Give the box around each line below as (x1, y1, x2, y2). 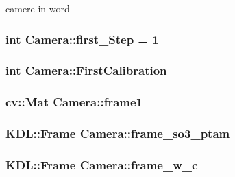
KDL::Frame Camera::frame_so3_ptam (5, 125, 230, 142)
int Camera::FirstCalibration (5, 62, 167, 79)
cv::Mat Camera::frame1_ (5, 93, 153, 110)
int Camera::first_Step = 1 (5, 30, 159, 47)
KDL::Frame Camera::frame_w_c (5, 156, 198, 173)
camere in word (5, 1, 70, 15)
